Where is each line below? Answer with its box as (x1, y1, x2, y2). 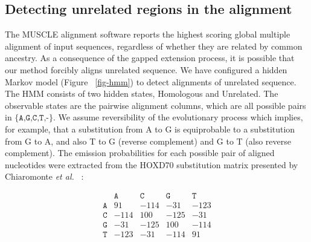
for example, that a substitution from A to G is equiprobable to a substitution (5, 122, 295, 135)
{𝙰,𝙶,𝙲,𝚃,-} (14, 114, 53, 123)
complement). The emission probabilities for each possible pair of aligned (5, 146, 275, 159)
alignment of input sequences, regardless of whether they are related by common (5, 39, 303, 52)
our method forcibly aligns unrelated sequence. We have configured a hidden (5, 63, 287, 76)
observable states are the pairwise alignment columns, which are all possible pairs (5, 99, 306, 111)
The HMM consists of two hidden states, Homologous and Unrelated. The (5, 87, 278, 100)
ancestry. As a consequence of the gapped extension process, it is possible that (5, 51, 295, 64)
